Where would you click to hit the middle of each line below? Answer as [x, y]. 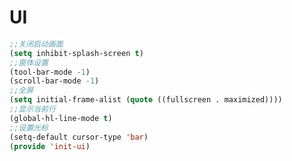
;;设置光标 [29, 127]
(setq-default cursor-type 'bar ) [79, 137]
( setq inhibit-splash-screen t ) [76, 53]
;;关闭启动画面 [36, 44]
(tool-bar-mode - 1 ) [50, 72]
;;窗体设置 [29, 62]
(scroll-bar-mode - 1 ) [54, 81]
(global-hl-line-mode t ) [61, 118]
